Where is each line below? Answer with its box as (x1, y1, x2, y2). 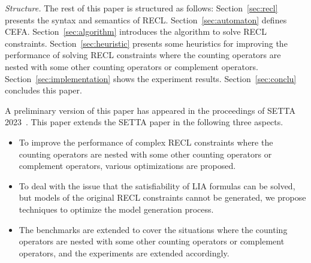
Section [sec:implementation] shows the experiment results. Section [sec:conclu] (5, 72, 297, 84)
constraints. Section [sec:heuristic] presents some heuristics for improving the (5, 37, 288, 49)
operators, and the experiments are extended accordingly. (19, 246, 230, 259)
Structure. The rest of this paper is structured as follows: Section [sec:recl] (5, 2, 278, 14)
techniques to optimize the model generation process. (19, 202, 214, 215)
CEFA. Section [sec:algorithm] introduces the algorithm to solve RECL (5, 25, 267, 38)
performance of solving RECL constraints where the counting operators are (5, 49, 281, 61)
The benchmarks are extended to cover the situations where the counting (19, 223, 288, 235)
